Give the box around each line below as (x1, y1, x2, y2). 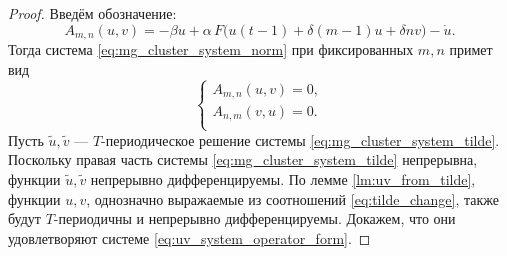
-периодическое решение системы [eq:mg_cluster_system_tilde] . (101, 129, 500, 150)
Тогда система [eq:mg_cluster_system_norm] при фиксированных (8, 39, 414, 60)
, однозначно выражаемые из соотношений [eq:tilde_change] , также (86, 188, 499, 209)
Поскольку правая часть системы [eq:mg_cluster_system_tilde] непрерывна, (8, 149, 478, 170)
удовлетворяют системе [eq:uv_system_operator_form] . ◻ (8, 227, 371, 248)
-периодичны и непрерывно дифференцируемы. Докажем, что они (53, 208, 456, 229)
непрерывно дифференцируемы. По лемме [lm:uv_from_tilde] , (90, 168, 476, 189)
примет (449, 39, 493, 60)
